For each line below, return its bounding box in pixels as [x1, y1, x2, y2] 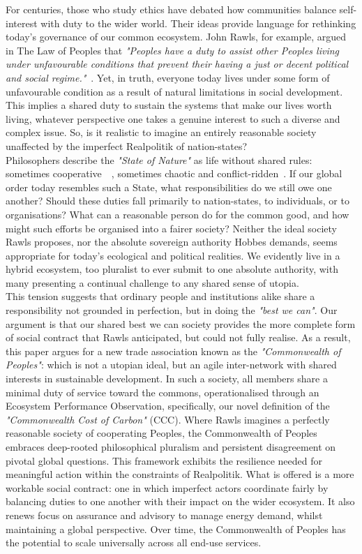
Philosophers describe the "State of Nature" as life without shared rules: [6, 152, 312, 167]
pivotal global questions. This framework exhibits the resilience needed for [6, 453, 322, 467]
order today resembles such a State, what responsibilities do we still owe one [6, 179, 332, 194]
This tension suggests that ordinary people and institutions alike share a [6, 289, 315, 304]
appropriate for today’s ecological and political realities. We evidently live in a [6, 248, 340, 262]
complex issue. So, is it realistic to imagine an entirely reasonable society [6, 125, 317, 140]
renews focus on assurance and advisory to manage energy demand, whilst [6, 507, 323, 522]
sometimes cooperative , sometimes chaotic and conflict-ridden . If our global [6, 166, 342, 181]
